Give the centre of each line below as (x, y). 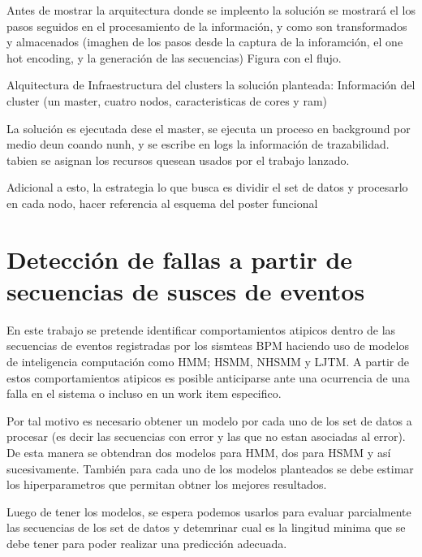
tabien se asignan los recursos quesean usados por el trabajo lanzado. (178, 160)
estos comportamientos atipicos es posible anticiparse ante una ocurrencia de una (208, 377)
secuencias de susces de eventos (186, 290)
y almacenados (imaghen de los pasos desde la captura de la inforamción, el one (205, 42)
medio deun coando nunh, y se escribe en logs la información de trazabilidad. (198, 144)
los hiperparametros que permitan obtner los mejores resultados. (167, 484)
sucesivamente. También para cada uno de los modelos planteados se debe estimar (210, 468)
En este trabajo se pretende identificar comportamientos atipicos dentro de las (201, 329)
